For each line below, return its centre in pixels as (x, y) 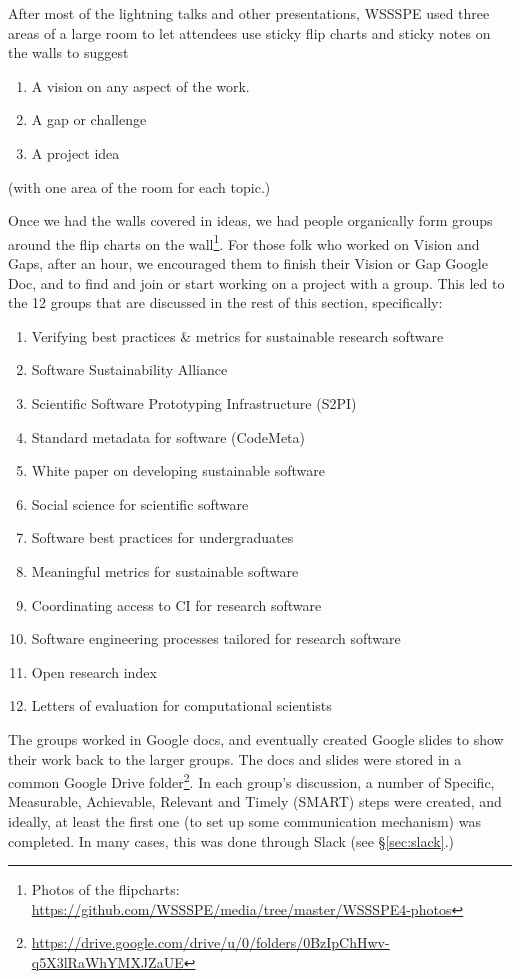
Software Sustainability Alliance (129, 369)
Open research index (94, 671)
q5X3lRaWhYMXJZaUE (107, 961)
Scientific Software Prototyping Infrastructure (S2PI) (194, 402)
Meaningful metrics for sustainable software (165, 570)
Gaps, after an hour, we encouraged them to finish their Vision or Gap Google (248, 263)
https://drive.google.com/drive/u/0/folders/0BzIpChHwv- (210, 942)
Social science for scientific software (140, 503)
